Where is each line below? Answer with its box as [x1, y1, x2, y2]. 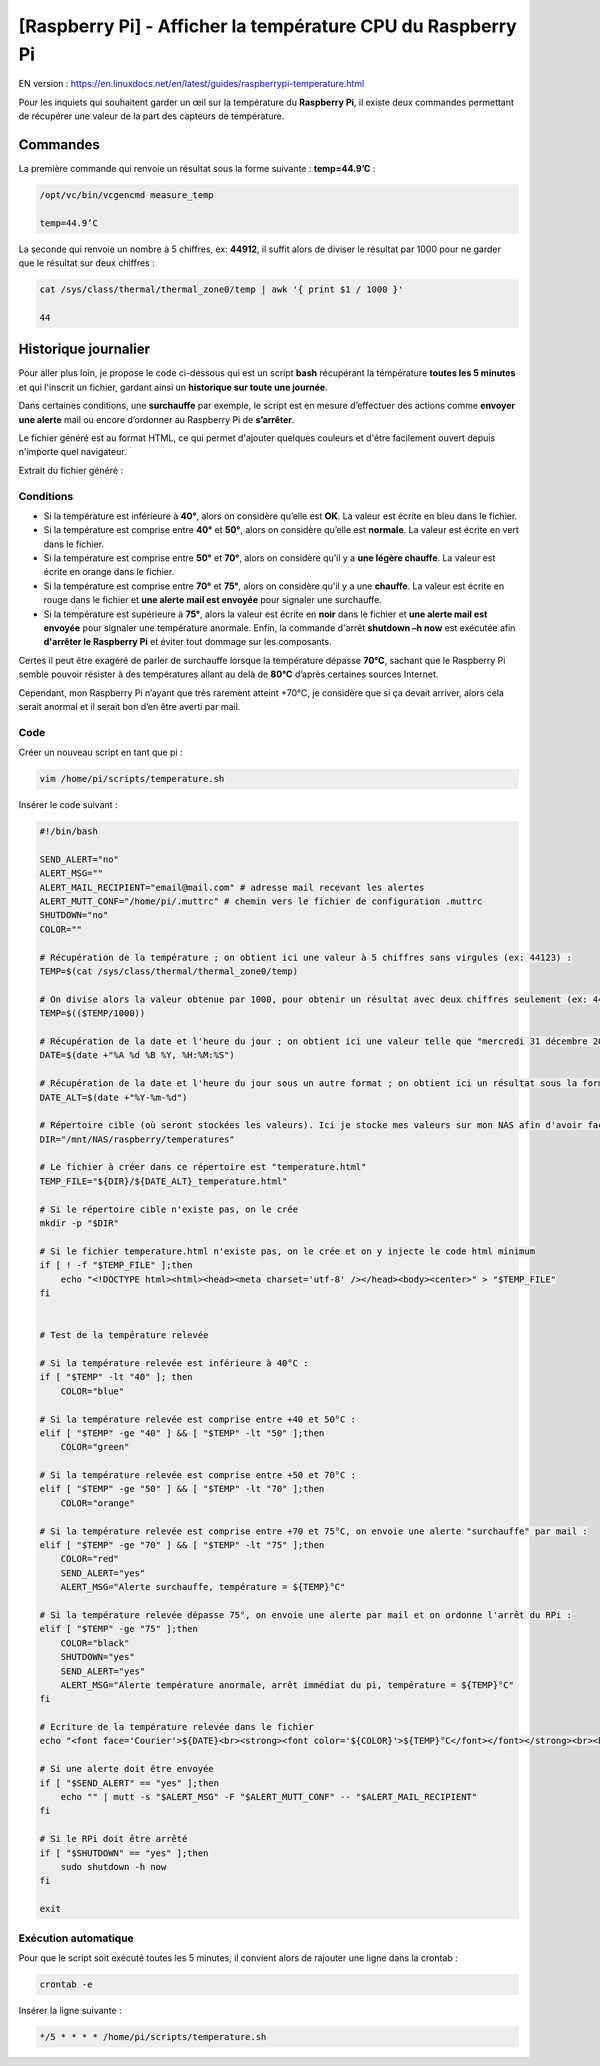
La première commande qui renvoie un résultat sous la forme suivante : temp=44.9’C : [18, 163, 376, 175]
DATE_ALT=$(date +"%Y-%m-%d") [39, 1091, 188, 1103]
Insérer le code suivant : [18, 799, 119, 811]
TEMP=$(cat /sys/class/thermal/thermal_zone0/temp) [39, 966, 299, 977]
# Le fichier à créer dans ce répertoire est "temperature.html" [39, 1161, 367, 1173]
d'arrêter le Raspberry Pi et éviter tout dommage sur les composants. [43, 636, 332, 648]
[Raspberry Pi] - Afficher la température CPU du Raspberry [18, 15, 517, 37]
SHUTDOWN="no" [39, 910, 109, 921]
